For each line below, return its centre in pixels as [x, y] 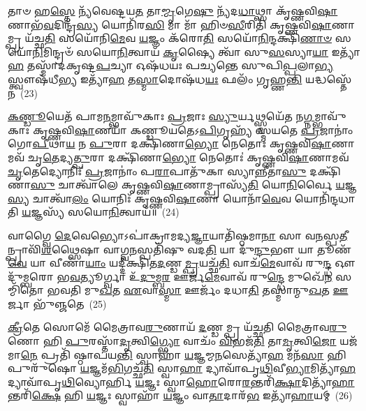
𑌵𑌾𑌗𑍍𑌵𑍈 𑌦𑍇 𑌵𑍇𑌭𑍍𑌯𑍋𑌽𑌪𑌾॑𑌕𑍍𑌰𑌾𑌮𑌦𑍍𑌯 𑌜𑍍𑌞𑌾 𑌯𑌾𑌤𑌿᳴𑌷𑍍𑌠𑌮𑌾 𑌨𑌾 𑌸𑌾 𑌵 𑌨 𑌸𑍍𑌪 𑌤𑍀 [178, 235]
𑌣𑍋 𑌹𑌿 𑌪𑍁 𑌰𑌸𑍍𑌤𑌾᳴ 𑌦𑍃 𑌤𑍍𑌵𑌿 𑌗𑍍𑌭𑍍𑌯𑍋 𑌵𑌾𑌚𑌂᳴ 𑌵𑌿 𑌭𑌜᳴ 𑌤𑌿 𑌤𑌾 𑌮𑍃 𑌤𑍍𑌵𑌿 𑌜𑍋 [172, 341]
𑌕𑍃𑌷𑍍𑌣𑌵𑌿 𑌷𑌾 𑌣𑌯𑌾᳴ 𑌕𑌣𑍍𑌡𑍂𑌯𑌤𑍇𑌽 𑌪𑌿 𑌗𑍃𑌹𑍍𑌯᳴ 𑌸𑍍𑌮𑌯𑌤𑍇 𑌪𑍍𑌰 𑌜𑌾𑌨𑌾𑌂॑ [193, 129]
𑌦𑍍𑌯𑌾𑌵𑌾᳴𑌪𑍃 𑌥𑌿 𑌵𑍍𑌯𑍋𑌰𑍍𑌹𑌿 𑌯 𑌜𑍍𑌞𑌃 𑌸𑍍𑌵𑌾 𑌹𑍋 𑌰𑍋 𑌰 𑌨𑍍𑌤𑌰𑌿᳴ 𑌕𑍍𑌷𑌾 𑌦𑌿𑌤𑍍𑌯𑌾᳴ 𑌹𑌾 [181, 381]
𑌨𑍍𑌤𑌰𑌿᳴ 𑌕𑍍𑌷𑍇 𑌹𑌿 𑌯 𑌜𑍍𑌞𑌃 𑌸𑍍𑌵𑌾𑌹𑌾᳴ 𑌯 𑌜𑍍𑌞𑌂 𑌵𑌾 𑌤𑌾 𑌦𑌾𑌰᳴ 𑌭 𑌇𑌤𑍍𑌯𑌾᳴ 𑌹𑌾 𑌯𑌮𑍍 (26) [180, 395]
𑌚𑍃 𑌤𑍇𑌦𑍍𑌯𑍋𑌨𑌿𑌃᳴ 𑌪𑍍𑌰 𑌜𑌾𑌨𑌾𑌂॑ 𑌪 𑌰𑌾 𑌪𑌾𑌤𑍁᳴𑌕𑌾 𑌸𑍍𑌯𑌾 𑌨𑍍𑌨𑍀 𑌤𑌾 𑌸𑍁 [157, 171]
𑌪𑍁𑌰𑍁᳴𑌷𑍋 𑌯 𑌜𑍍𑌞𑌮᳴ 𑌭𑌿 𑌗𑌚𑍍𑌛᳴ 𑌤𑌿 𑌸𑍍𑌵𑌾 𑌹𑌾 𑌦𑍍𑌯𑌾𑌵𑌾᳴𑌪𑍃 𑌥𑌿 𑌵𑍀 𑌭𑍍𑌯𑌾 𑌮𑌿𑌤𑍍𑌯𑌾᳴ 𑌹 [182, 368]
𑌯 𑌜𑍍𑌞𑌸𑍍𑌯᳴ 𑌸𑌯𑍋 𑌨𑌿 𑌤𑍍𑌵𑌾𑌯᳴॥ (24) [101, 212]
